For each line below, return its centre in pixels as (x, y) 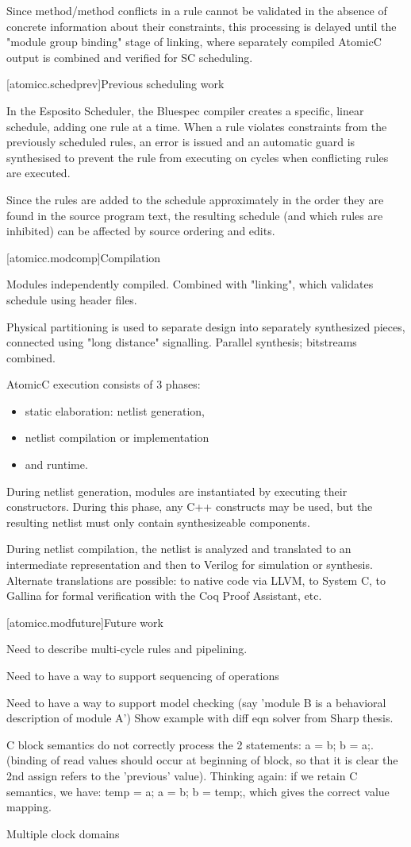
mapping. (29, 807)
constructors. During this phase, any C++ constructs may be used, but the (190, 507)
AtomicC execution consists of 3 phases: (104, 384)
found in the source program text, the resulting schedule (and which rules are (195, 215)
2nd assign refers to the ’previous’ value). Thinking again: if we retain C (182, 775)
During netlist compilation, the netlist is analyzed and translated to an (179, 549)
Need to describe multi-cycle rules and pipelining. (127, 649)
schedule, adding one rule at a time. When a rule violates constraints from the (197, 126)
